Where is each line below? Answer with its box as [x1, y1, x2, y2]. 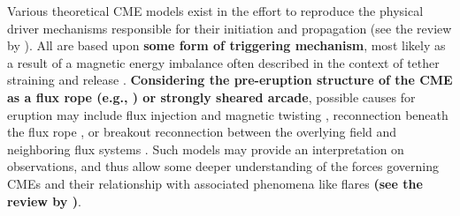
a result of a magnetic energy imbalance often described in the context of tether [7, 53, 440, 71]
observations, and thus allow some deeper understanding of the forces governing [7, 157, 439, 175]
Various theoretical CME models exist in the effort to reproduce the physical [7, 2, 424, 19]
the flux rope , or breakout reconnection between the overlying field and [7, 123, 397, 141]
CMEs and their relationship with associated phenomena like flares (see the [7, 174, 423, 192]
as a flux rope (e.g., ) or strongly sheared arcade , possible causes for [7, 87, 416, 106]
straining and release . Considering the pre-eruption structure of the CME [7, 71, 453, 89]
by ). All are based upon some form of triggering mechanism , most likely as [7, 36, 446, 55]
